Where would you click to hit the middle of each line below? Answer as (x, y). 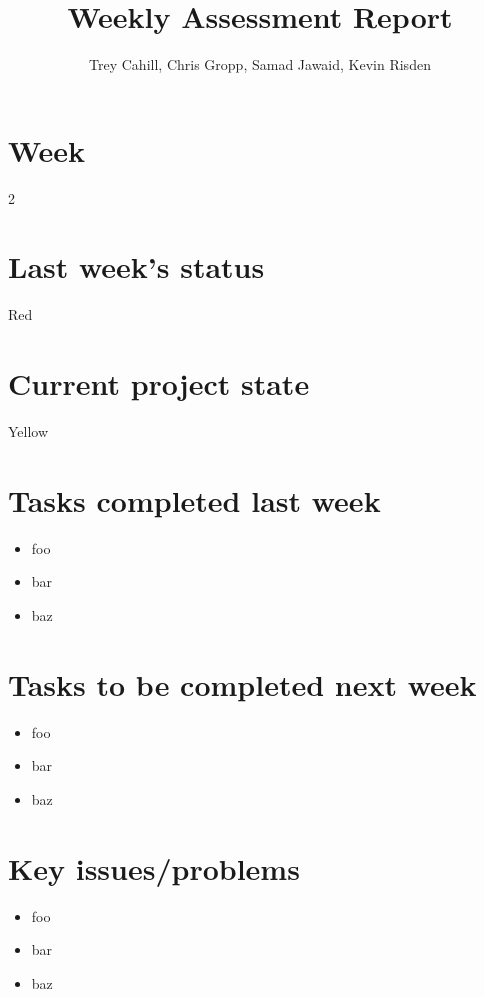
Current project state (159, 383)
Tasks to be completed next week (242, 683)
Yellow (28, 431)
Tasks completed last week (194, 499)
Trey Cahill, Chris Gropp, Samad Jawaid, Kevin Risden (260, 64)
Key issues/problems (154, 867)
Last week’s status (136, 266)
